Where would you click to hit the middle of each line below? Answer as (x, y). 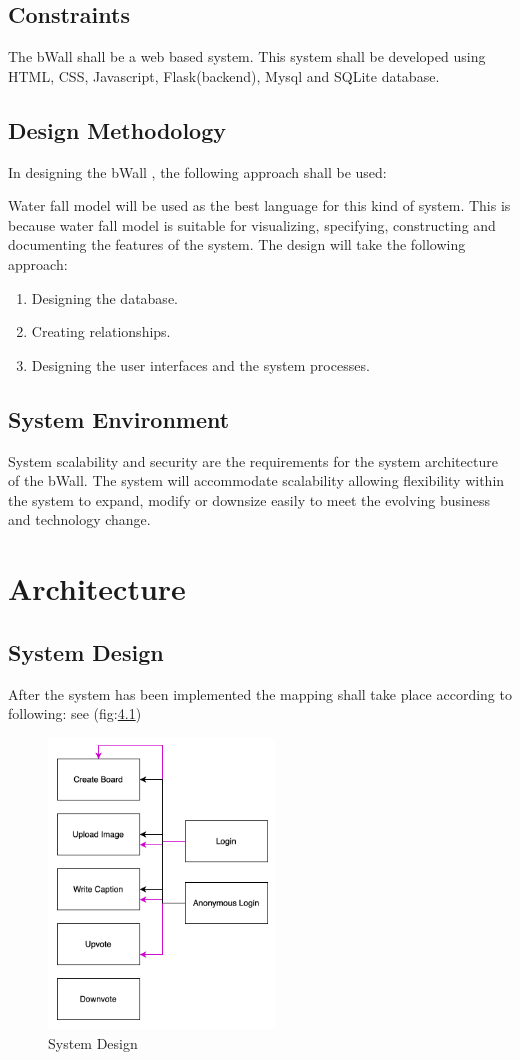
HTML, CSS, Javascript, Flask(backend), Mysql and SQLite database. (224, 75)
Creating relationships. (101, 331)
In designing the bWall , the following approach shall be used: (197, 171)
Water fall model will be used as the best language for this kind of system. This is (259, 205)
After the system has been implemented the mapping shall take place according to (260, 693)
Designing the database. (104, 297)
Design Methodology (117, 129)
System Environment (119, 418)
